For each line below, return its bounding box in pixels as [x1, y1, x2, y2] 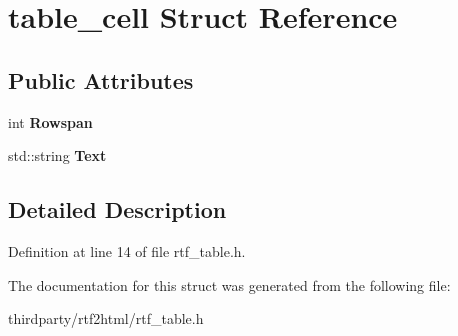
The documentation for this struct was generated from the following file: [8, 274, 451, 295]
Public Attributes [8, 64, 194, 95]
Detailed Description [8, 194, 227, 225]
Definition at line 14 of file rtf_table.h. [8, 240, 246, 261]
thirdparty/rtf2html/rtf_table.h [8, 308, 204, 329]
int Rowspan [8, 111, 93, 132]
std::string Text [8, 145, 107, 166]
